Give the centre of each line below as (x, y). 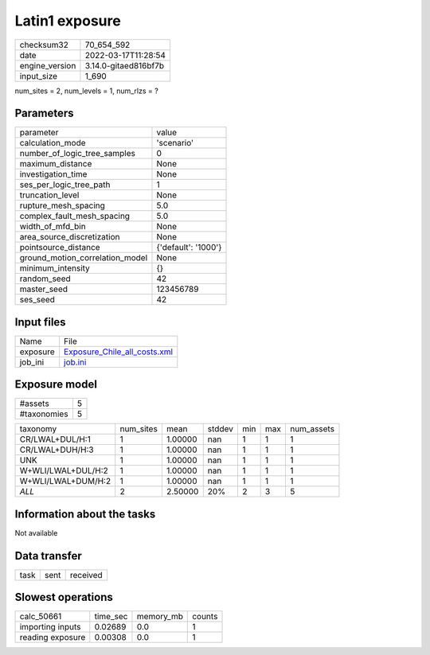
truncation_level (49, 195)
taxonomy (38, 429)
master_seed (43, 289)
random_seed (45, 279)
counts (205, 617)
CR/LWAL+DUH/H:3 (57, 450)
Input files (41, 322)
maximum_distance (56, 164)
